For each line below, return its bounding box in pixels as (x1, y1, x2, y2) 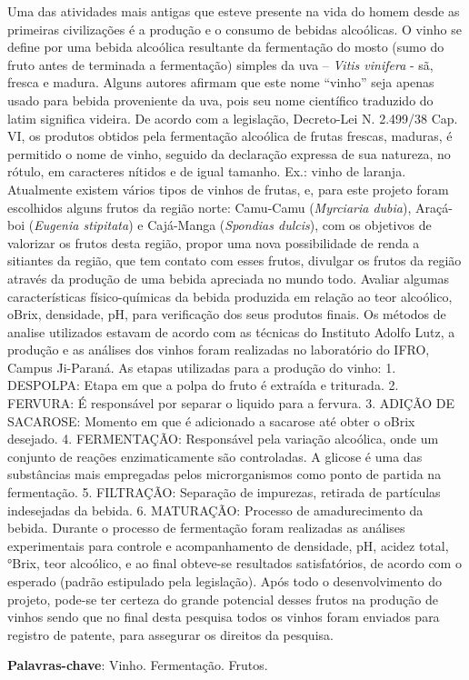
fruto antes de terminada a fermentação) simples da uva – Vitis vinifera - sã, (7, 55, 434, 74)
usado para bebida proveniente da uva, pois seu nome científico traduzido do (7, 90, 434, 109)
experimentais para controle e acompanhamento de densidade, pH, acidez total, (7, 535, 449, 555)
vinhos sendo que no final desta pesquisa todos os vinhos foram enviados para (7, 607, 440, 626)
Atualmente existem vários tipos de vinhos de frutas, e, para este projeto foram (7, 179, 449, 198)
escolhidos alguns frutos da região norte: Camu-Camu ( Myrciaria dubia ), (7, 197, 412, 216)
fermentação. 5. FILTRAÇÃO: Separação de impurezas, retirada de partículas (7, 483, 441, 502)
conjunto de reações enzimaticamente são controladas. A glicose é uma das (7, 446, 423, 465)
